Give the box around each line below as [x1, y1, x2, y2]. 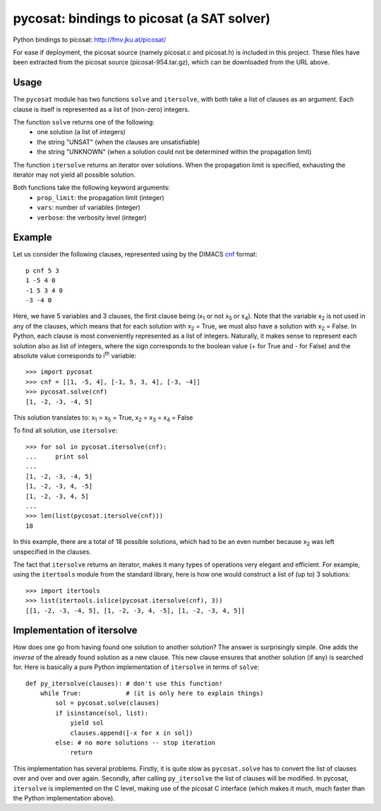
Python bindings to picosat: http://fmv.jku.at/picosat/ [13, 35, 167, 44]
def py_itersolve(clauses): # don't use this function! [25, 679, 223, 687]
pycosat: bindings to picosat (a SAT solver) [13, 11, 271, 26]
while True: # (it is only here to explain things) [40, 689, 264, 697]
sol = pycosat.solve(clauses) [55, 699, 160, 707]
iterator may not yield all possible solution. [13, 170, 136, 179]
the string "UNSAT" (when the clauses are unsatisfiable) [37, 138, 200, 146]
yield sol [70, 719, 104, 727]
